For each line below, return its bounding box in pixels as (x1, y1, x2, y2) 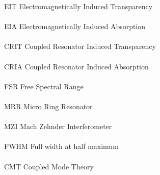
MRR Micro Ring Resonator (4, 101, 93, 111)
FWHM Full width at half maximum (4, 141, 119, 152)
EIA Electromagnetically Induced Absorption (4, 21, 146, 32)
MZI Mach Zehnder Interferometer (4, 121, 112, 132)
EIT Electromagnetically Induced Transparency (4, 1, 153, 11)
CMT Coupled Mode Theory (4, 161, 94, 171)
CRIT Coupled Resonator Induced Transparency (4, 41, 156, 52)
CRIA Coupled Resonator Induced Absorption (4, 61, 149, 71)
